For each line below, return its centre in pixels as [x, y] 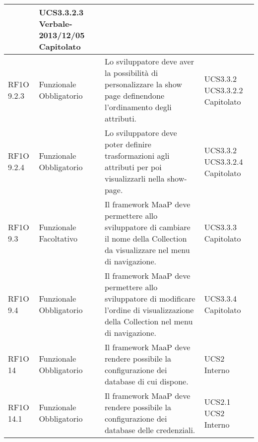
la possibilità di [131, 73]
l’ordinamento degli [138, 107]
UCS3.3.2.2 [224, 90]
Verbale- [56, 24]
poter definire [128, 144]
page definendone [134, 95]
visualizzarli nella [134, 178]
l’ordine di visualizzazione [149, 310]
